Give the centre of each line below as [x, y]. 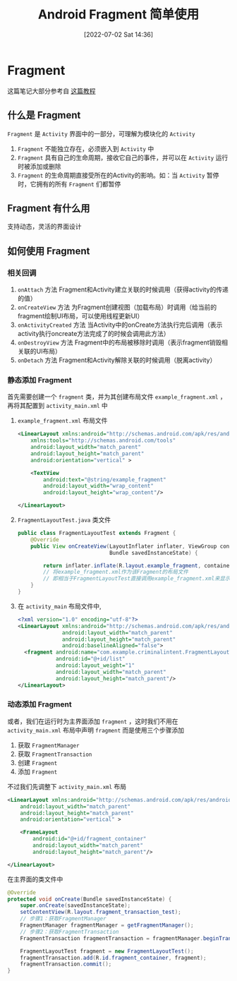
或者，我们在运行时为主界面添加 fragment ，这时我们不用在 [93, 721]
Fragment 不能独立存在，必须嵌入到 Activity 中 [86, 148]
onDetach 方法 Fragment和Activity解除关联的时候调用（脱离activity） [117, 360]
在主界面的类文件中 [35, 879]
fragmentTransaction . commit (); [66, 964]
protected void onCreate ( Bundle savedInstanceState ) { [90, 899]
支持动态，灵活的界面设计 [44, 227]
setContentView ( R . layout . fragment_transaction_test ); [101, 912]
